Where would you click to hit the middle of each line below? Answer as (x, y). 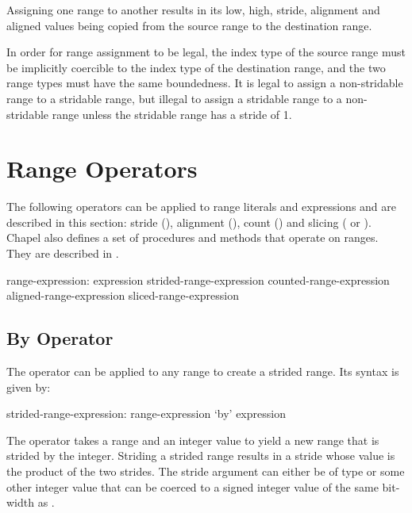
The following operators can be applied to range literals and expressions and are (202, 207)
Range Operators (102, 168)
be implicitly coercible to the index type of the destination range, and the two (196, 67)
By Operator (60, 338)
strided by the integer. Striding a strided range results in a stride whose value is (201, 456)
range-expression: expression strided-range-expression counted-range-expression (198, 279)
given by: (29, 387)
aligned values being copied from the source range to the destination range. (189, 25)
